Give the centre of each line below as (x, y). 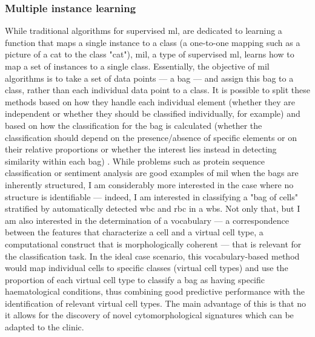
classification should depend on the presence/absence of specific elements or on (151, 137)
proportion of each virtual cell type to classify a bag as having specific (135, 279)
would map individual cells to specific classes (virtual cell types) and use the (147, 268)
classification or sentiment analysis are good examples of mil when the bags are (152, 173)
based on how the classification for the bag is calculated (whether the (134, 125)
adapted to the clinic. (45, 327)
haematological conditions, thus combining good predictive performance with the (155, 291)
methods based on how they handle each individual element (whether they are (150, 101)
